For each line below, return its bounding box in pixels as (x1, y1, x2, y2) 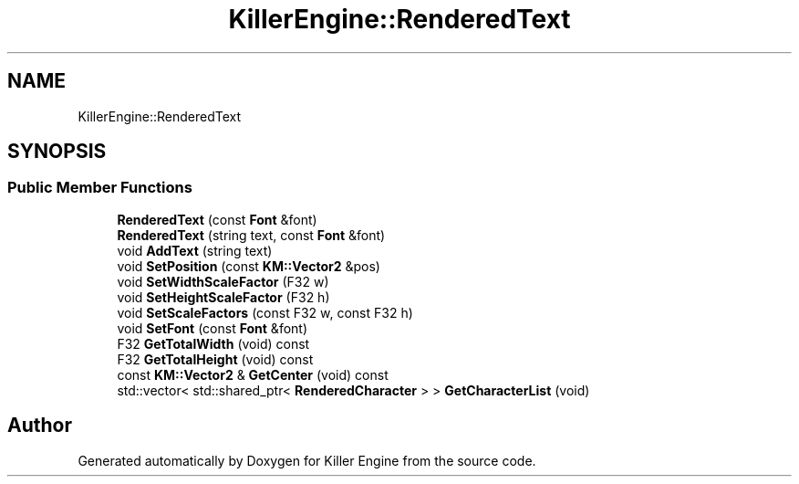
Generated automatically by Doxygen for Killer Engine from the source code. (78, 452, 536, 468)
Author (7, 414, 72, 437)
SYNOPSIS (7, 140, 107, 163)
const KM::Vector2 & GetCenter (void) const (117, 366, 389, 383)
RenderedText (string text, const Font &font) (117, 226, 386, 243)
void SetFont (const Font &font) (117, 320, 307, 336)
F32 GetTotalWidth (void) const (117, 335, 310, 352)
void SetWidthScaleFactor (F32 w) (117, 273, 329, 289)
